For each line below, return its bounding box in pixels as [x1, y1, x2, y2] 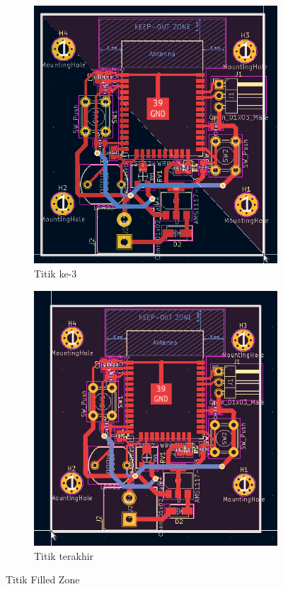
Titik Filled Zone [6, 572, 80, 587]
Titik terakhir [34, 548, 94, 563]
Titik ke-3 [34, 266, 77, 280]
